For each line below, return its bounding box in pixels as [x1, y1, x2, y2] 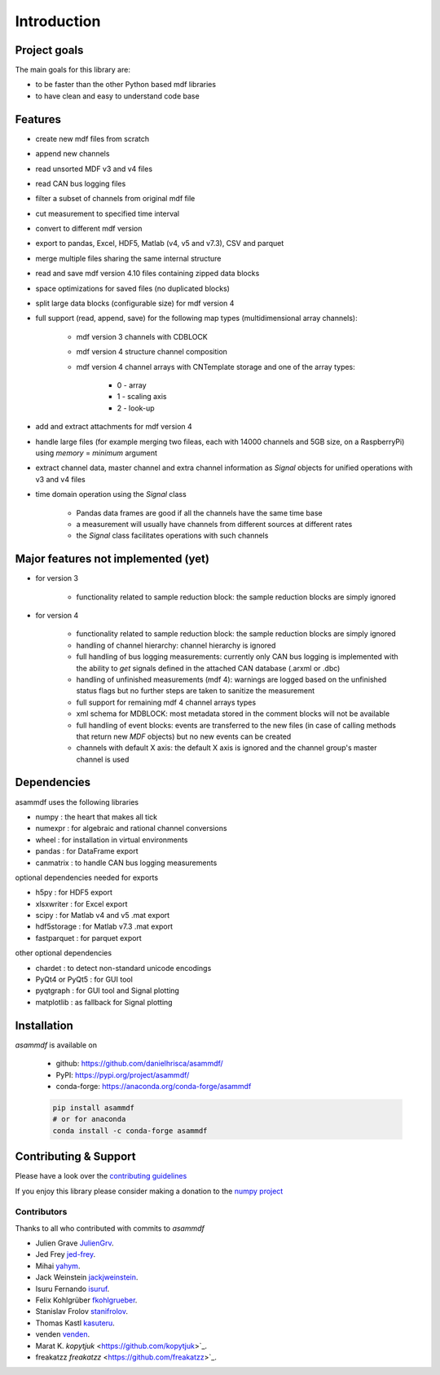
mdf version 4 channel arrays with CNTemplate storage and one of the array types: [76, 362, 356, 371]
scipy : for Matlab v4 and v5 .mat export [35, 911, 170, 920]
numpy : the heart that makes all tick [35, 811, 158, 822]
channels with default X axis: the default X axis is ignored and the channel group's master [76, 743, 377, 753]
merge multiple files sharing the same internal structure [35, 253, 222, 263]
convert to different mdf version [35, 224, 143, 234]
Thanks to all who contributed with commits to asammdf [15, 1223, 205, 1233]
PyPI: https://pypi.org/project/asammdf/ [55, 1070, 190, 1079]
